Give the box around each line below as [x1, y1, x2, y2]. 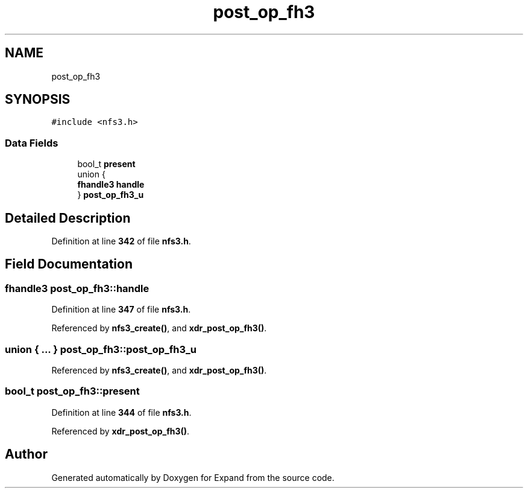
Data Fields [5, 136, 58, 149]
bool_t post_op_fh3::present [5, 385, 140, 398]
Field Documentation [5, 256, 133, 272]
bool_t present [77, 159, 136, 170]
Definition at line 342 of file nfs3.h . [51, 236, 191, 247]
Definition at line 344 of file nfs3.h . [51, 407, 192, 418]
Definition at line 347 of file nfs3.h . [51, 304, 191, 315]
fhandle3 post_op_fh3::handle [5, 282, 149, 294]
